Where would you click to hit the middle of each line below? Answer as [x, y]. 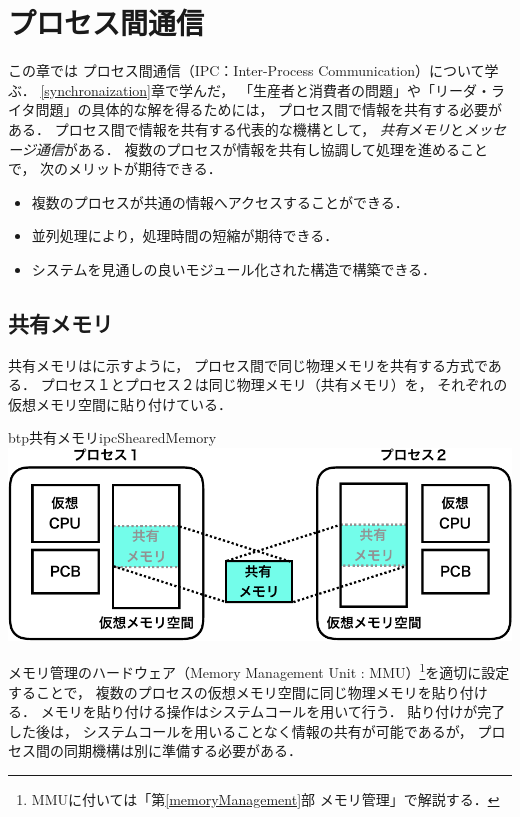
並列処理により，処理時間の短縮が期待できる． [185, 235]
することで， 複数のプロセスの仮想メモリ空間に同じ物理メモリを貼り [234, 691]
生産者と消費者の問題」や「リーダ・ [371, 89]
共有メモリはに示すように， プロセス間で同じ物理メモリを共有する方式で [248, 364]
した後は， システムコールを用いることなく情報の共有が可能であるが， [240, 730]
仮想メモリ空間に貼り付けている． [120, 403]
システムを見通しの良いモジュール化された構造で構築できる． [234, 268]
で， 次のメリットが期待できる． [115, 168]
